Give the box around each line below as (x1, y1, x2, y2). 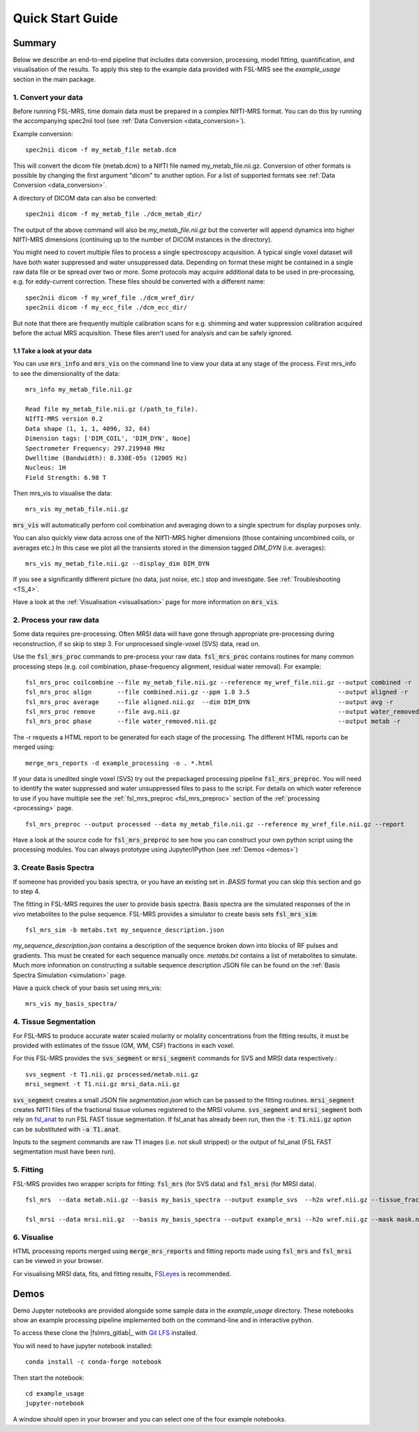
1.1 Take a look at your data (13, 346, 92, 356)
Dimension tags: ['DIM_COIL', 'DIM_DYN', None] (25, 434, 191, 443)
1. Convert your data (13, 92, 83, 102)
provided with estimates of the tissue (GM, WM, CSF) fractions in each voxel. (13, 1041, 235, 1049)
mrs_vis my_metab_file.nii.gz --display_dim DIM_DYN (25, 560, 209, 568)
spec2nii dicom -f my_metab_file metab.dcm (25, 146, 177, 154)
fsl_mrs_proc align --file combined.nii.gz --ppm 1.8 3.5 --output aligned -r (25, 688, 409, 696)
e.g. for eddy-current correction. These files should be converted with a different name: (13, 277, 265, 286)
